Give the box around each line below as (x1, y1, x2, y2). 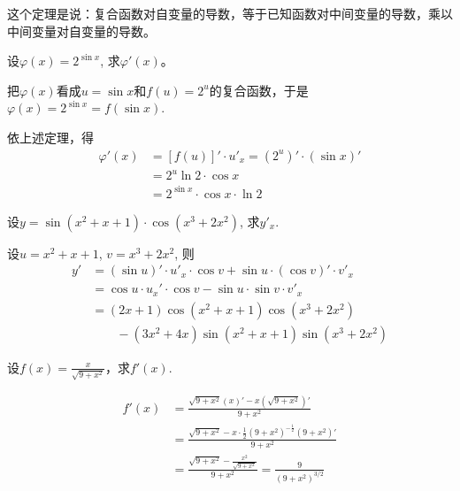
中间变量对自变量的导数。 (7, 21, 156, 40)
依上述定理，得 (7, 127, 94, 146)
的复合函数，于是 (209, 81, 309, 99)
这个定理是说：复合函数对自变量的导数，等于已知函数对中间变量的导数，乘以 (7, 4, 453, 22)
